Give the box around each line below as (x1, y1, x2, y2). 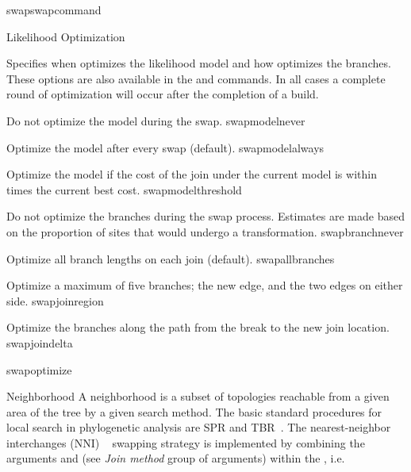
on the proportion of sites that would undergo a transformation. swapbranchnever (6, 223, 404, 240)
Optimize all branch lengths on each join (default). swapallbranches (6, 250, 335, 267)
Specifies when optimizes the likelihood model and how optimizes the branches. (6, 55, 391, 71)
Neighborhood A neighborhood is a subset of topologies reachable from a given (6, 388, 390, 405)
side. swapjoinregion (6, 292, 104, 309)
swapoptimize (6, 361, 72, 378)
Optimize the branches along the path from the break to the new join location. (6, 319, 390, 336)
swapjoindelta (6, 334, 73, 351)
